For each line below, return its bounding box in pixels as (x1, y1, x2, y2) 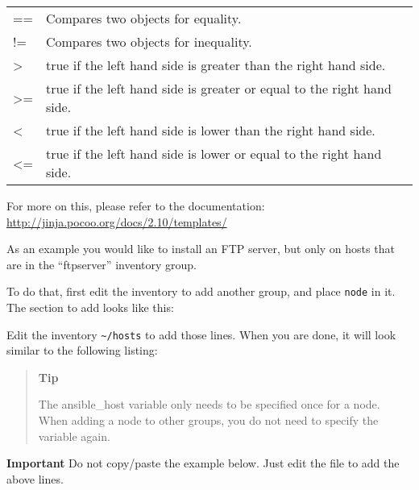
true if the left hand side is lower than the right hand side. (45, 121, 375, 139)
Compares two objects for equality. (45, 9, 242, 27)
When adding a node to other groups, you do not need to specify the (38, 412, 379, 429)
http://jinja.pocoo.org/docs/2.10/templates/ (6, 213, 227, 230)
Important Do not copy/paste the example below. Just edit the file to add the (6, 455, 400, 471)
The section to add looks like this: (6, 299, 174, 316)
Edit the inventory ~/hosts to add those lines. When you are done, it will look (6, 326, 396, 343)
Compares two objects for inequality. (45, 32, 252, 51)
